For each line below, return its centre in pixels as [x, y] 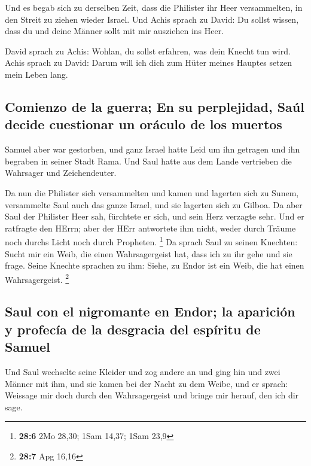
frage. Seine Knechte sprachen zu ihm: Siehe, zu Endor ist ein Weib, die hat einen [155, 265]
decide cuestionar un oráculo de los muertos [144, 124]
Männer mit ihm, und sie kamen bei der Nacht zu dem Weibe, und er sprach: [147, 383]
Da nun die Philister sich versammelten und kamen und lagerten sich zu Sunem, [152, 192]
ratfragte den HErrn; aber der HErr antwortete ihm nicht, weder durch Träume [150, 228]
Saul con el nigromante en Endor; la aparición [150, 311]
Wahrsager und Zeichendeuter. [61, 173]
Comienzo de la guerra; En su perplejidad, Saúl [155, 106]
